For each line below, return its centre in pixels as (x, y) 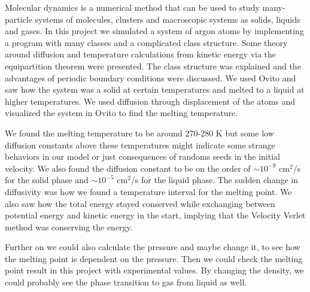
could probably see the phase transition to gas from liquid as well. (126, 282)
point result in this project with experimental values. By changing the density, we (154, 270)
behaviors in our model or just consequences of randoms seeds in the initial (142, 156)
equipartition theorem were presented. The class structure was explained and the (153, 66)
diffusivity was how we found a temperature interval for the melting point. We (148, 191)
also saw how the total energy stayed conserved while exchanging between (140, 203)
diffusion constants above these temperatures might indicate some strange (140, 145)
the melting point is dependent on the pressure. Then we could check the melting (154, 258)
